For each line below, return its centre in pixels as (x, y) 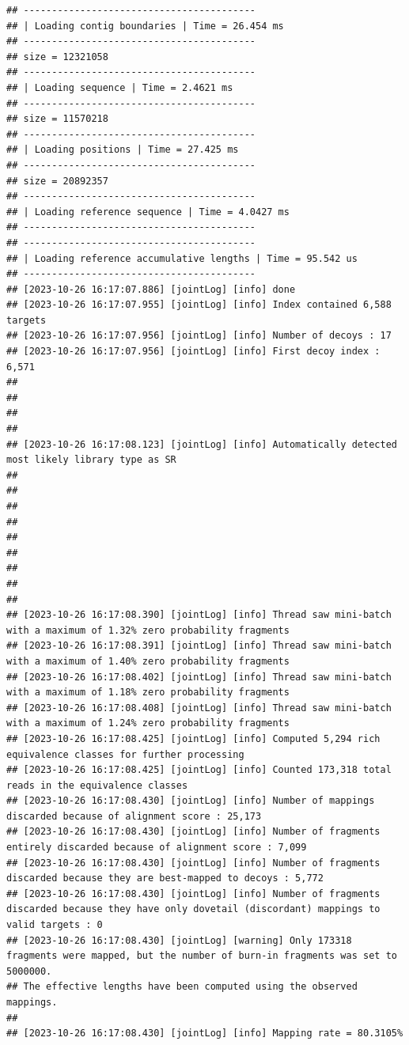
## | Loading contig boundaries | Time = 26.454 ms (145, 26)
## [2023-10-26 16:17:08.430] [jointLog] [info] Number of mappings (191, 801)
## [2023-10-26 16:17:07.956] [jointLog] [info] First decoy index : (193, 352)
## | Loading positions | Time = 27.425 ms (123, 150)
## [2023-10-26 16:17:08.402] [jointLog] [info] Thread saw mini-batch (199, 677)
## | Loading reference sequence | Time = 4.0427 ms (148, 212)
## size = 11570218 (57, 119)
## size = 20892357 (57, 181)
